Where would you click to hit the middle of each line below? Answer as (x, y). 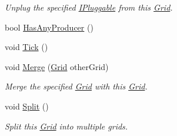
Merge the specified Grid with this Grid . (76, 86)
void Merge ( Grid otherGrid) (57, 66)
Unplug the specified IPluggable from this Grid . (89, 7)
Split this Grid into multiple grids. (66, 126)
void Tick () (26, 47)
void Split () (27, 106)
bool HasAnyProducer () (49, 27)
